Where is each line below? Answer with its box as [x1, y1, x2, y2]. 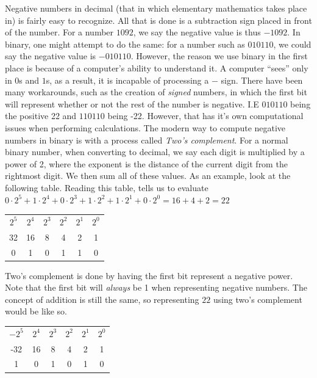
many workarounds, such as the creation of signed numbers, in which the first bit [5, 85, 307, 98]
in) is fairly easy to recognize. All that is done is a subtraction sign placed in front [5, 13, 312, 26]
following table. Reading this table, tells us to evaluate [5, 181, 208, 194]
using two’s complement [213, 293, 302, 305]
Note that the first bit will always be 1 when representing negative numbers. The [5, 281, 307, 294]
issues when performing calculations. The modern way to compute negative [5, 121, 286, 134]
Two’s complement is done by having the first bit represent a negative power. [5, 269, 293, 282]
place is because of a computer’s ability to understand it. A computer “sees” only [5, 61, 308, 74]
